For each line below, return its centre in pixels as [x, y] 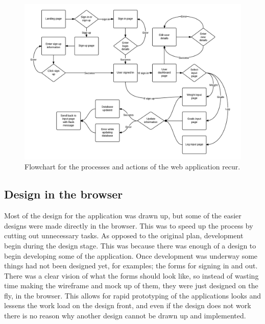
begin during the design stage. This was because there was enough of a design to [130, 245]
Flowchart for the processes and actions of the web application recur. [132, 167]
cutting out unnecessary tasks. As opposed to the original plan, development [124, 235]
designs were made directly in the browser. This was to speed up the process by [129, 225]
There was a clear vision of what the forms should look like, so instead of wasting [131, 275]
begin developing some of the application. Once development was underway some [131, 255]
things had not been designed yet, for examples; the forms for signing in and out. [131, 266]
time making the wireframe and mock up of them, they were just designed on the [131, 285]
